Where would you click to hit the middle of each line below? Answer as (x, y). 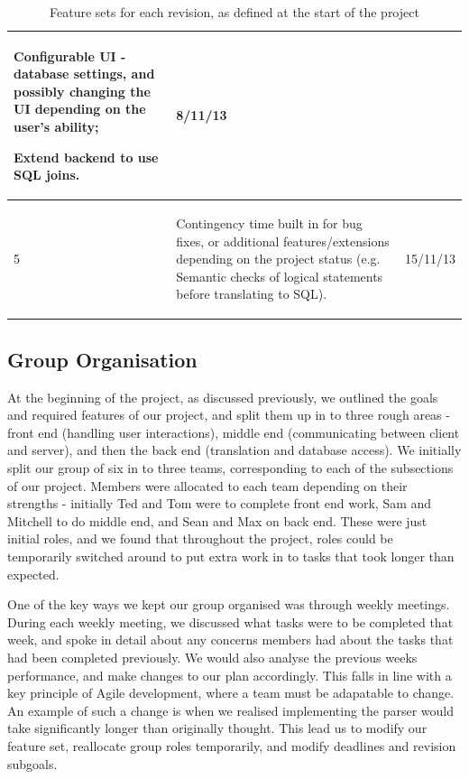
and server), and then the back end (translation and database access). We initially (234, 450)
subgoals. (32, 763)
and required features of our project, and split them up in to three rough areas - (229, 415)
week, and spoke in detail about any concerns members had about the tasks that (230, 640)
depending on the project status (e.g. (278, 259)
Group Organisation (102, 359)
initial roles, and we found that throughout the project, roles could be (200, 538)
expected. (33, 574)
